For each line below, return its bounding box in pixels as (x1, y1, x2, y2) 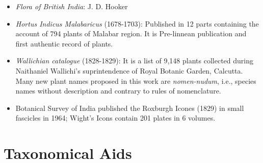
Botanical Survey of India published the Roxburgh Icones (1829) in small (15, 102, 244, 113)
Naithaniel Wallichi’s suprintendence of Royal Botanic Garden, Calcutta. (15, 65, 243, 76)
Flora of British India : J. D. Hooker (15, 1, 128, 11)
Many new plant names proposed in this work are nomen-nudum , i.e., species (15, 75, 256, 86)
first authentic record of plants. (15, 38, 113, 49)
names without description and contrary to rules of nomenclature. (15, 85, 221, 96)
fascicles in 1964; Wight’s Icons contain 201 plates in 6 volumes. (15, 112, 216, 123)
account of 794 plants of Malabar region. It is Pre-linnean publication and (15, 28, 247, 39)
